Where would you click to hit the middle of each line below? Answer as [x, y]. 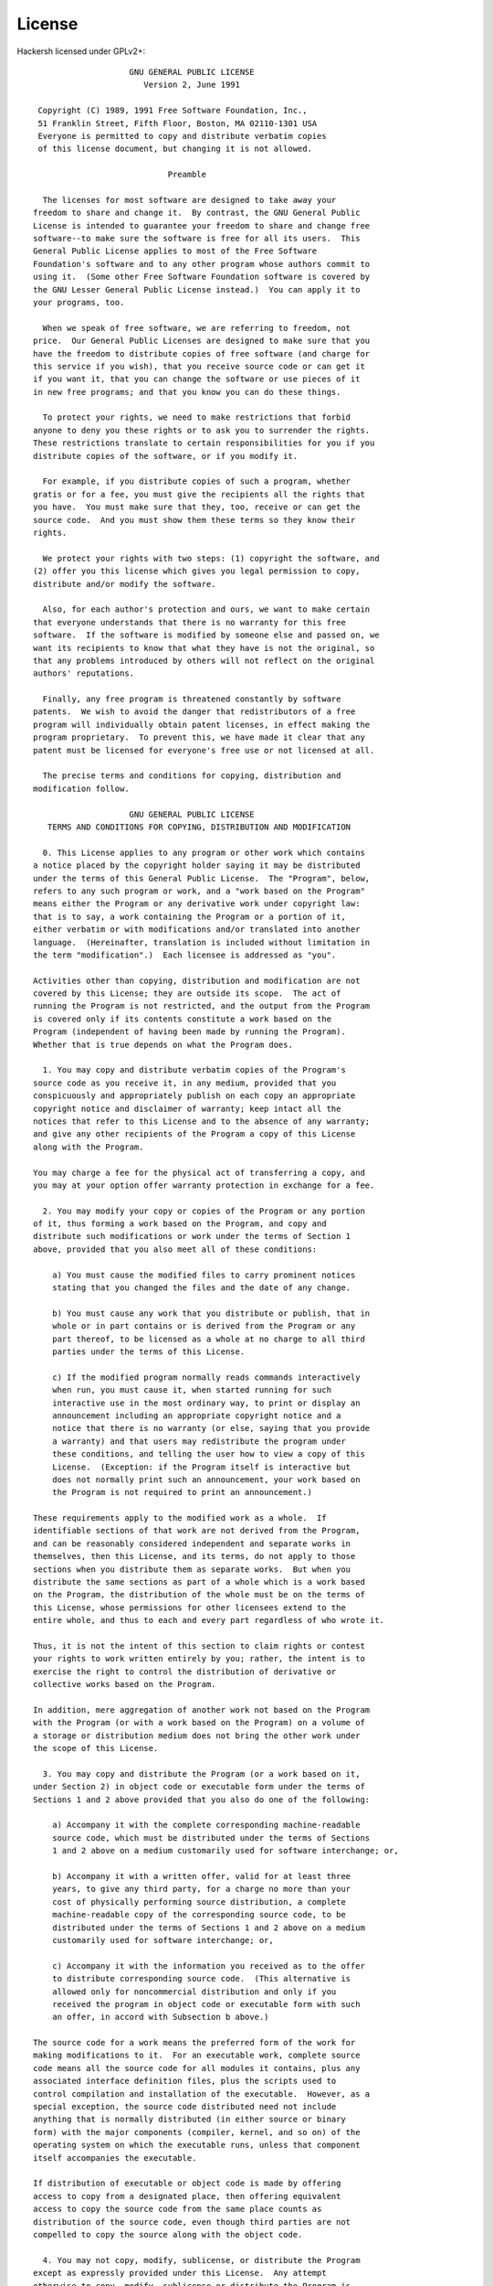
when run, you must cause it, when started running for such [192, 1390]
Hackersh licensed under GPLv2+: [81, 51]
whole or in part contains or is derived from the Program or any [204, 1326]
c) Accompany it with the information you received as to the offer [208, 1966]
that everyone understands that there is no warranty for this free [189, 622]
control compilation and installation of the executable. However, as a [202, 2094]
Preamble [187, 175]
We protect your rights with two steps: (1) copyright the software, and [211, 558]
